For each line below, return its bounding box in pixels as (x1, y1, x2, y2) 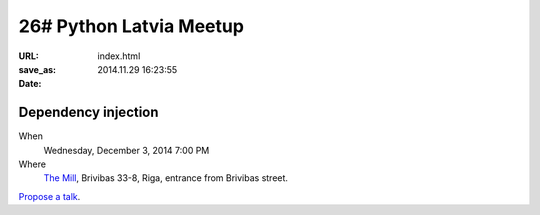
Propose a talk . (18, 190, 81, 202)
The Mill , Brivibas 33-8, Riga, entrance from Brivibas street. (43, 172, 289, 184)
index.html (97, 50, 141, 62)
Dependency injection (18, 104, 159, 121)
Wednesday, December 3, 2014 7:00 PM (43, 144, 210, 156)
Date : (18, 78, 42, 90)
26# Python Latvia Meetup (18, 15, 245, 37)
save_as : (18, 63, 57, 75)
